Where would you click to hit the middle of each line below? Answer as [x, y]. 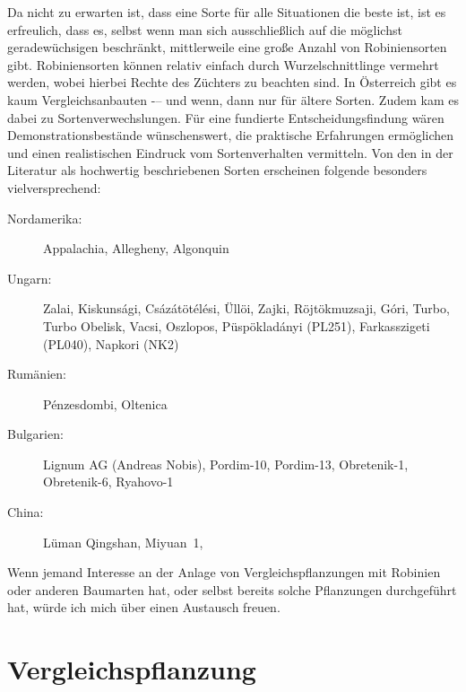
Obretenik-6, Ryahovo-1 [108, 482]
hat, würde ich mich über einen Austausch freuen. [144, 607]
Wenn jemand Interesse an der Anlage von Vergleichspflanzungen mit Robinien [224, 572]
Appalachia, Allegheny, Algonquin [136, 248]
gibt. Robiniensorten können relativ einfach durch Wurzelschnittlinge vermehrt [223, 64]
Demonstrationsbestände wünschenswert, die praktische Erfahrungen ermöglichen [231, 135]
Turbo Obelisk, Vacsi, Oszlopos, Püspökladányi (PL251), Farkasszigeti [237, 325]
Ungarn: [30, 278]
